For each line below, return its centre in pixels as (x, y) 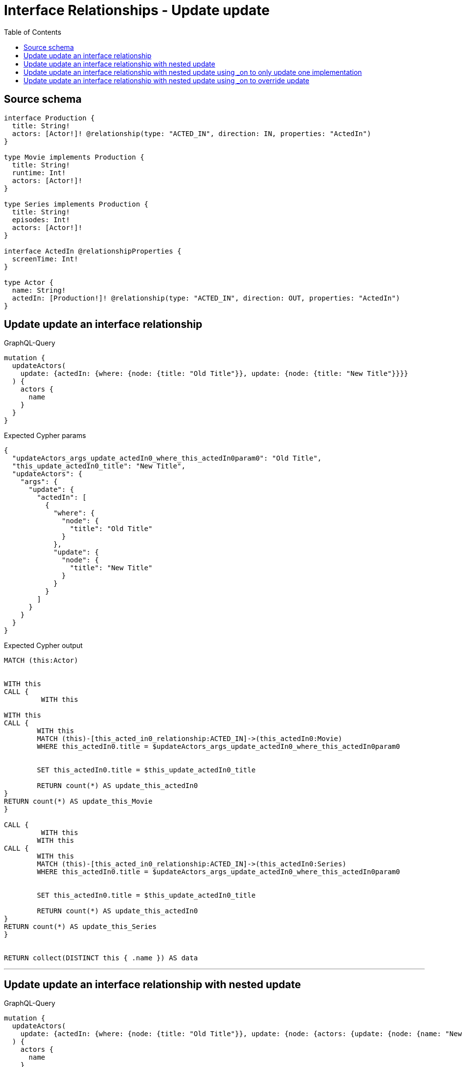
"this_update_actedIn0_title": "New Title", (99, 466)
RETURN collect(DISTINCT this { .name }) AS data (101, 958)
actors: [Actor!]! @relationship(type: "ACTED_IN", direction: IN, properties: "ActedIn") (192, 133)
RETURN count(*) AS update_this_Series (80, 927)
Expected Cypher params (45, 436)
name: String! (39, 290)
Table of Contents (33, 32)
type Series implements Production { (76, 204)
